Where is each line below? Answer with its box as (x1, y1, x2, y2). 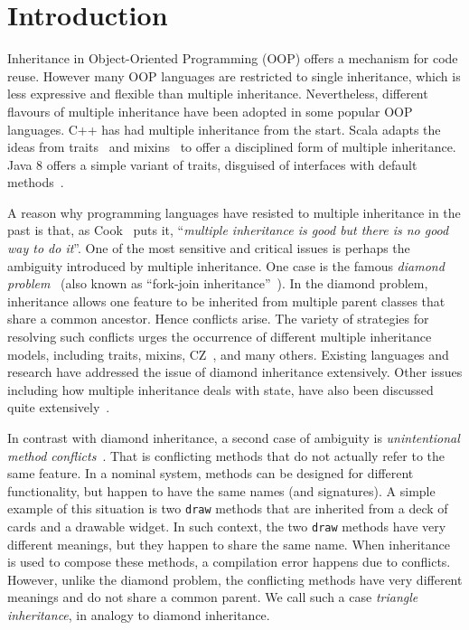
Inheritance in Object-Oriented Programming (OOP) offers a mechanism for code (7, 49, 458, 68)
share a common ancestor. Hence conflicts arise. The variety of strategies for (7, 309, 429, 328)
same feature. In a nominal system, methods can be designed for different (7, 464, 414, 483)
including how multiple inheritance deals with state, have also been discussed (7, 380, 434, 399)
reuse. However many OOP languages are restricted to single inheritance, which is (7, 66, 461, 85)
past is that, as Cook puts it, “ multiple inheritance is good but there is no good (7, 221, 449, 240)
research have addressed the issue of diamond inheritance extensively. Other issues (7, 362, 463, 381)
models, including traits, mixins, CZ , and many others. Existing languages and (7, 344, 449, 363)
